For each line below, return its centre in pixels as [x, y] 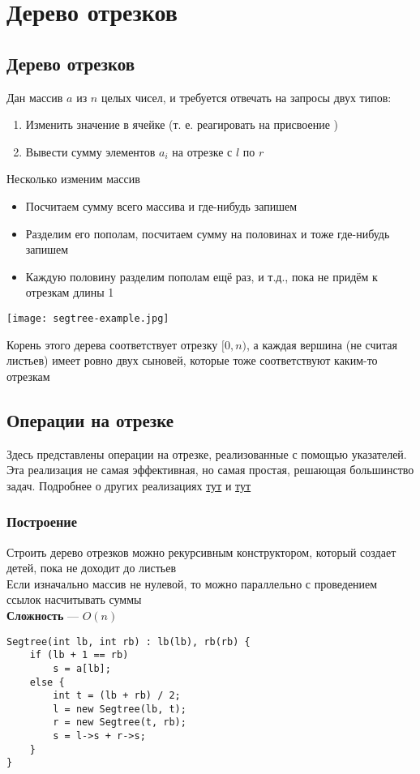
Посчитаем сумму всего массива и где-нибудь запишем [161, 205]
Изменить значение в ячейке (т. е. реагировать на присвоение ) [182, 124]
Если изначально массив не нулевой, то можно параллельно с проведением [192, 583]
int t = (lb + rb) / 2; [117, 696]
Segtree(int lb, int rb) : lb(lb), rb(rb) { [129, 641]
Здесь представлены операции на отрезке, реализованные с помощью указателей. [207, 453]
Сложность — [43, 615]
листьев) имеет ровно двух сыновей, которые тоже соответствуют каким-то [192, 360]
